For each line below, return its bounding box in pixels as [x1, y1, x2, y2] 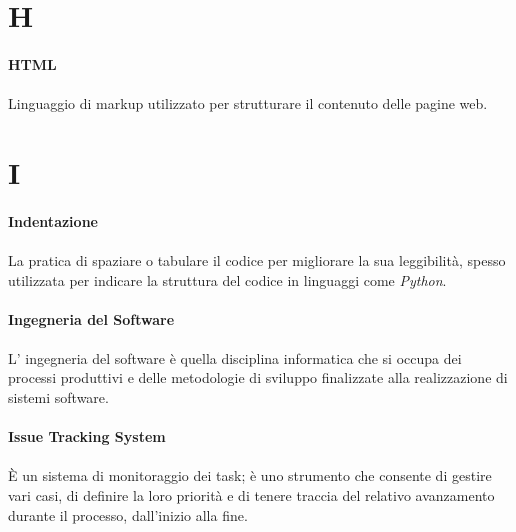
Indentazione [8, 210, 98, 231]
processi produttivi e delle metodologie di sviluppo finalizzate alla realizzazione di [8, 367, 508, 388]
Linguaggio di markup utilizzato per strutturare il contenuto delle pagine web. [8, 93, 488, 114]
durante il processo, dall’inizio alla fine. [8, 504, 248, 525]
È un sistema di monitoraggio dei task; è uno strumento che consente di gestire [8, 465, 492, 486]
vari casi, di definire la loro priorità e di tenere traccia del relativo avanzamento [8, 485, 495, 506]
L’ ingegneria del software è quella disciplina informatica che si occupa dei [8, 347, 462, 368]
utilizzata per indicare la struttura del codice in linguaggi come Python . [8, 269, 447, 290]
